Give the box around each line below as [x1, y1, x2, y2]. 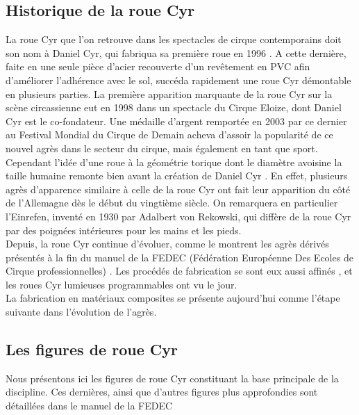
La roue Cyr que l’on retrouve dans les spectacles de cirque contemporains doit [6, 32, 342, 47]
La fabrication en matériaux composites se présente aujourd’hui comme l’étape [6, 291, 340, 305]
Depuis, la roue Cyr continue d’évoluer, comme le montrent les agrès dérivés [6, 236, 329, 251]
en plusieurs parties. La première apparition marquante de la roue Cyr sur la [6, 86, 333, 101]
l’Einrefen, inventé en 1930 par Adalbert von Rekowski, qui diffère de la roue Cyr [6, 209, 351, 223]
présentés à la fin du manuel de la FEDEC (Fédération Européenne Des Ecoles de [6, 250, 353, 264]
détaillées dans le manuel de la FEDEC [6, 398, 173, 413]
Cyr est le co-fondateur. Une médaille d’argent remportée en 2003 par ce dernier [6, 113, 347, 128]
